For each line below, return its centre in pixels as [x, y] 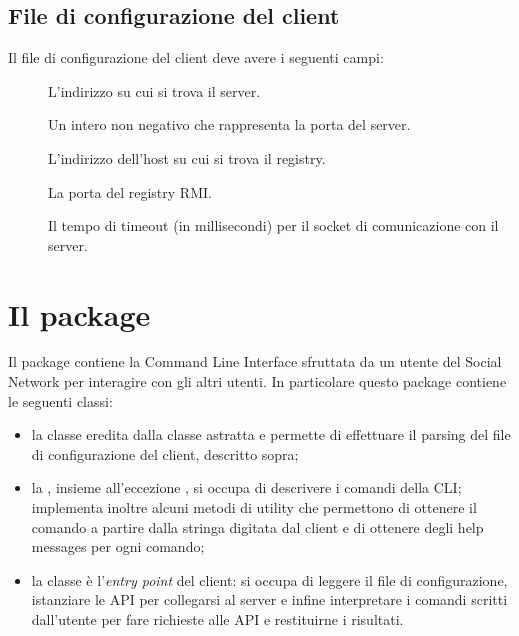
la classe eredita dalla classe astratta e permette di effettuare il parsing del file [271, 434]
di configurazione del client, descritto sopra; [165, 453]
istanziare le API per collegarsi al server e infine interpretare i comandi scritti [269, 599]
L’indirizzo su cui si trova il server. [154, 90]
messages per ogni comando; [118, 546]
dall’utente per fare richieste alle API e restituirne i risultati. [217, 619]
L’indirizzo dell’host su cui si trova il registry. [187, 157]
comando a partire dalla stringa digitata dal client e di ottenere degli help [257, 526]
